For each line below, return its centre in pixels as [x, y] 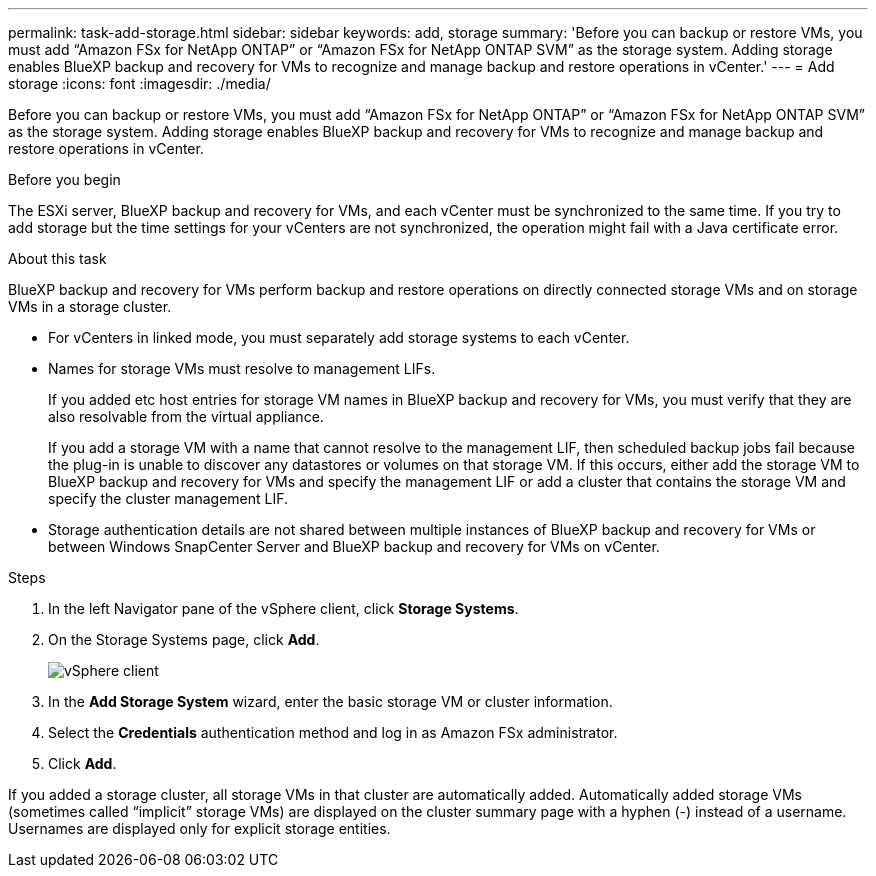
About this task [57, 258]
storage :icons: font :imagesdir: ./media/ [139, 83]
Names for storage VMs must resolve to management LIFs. [242, 368]
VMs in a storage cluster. [90, 306]
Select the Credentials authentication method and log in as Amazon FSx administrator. [333, 732]
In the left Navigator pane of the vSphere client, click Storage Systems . [283, 608]
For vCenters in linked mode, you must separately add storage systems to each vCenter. [339, 337]
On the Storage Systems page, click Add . [184, 639]
